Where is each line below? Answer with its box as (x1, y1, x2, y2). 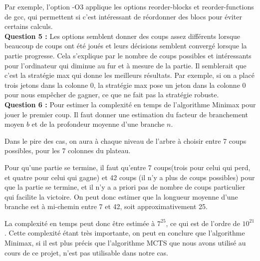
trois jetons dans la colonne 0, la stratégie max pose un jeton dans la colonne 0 (4, 79, 246, 90)
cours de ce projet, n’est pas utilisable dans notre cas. (4, 247, 169, 258)
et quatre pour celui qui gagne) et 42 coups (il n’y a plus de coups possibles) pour (4, 172, 255, 182)
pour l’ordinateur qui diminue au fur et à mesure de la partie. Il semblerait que (4, 60, 247, 70)
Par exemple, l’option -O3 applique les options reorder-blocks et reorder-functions (4, 1, 254, 11)
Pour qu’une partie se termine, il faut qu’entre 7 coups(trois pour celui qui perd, (4, 162, 251, 172)
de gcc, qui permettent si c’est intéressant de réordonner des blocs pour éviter (4, 11, 242, 21)
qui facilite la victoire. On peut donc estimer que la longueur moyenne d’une (4, 191, 238, 202)
